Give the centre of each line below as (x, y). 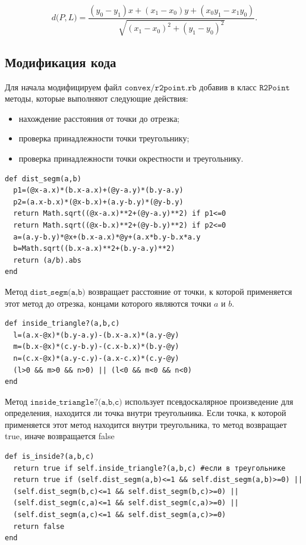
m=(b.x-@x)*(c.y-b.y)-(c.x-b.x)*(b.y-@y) (96, 347)
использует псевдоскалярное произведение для (209, 401)
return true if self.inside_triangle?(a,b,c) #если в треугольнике (149, 468)
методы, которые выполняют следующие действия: (97, 98)
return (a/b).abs (47, 260)
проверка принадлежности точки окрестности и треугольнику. (131, 158)
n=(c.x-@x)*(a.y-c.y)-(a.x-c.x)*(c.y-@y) (96, 358)
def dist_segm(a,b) (43, 179)
